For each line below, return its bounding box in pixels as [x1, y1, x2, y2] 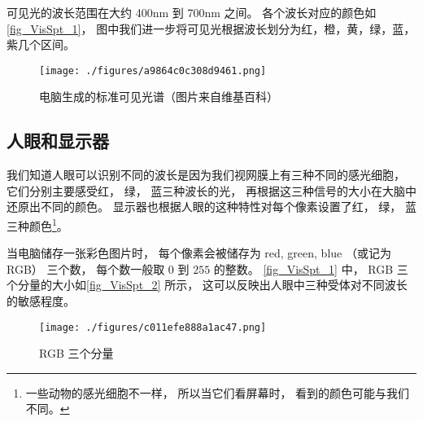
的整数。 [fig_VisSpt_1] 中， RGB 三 [213, 260, 408, 277]
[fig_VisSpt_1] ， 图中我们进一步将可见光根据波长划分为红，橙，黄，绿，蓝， [7, 20, 416, 37]
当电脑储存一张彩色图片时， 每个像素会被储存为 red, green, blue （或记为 [7, 244, 391, 262]
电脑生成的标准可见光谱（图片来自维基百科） [39, 88, 278, 105]
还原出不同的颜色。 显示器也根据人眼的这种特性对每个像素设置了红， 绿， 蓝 [7, 198, 416, 215]
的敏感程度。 [7, 292, 75, 310]
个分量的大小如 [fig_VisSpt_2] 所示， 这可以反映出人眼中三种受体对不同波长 [7, 276, 408, 293]
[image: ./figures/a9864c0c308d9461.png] [39, 64, 267, 77]
